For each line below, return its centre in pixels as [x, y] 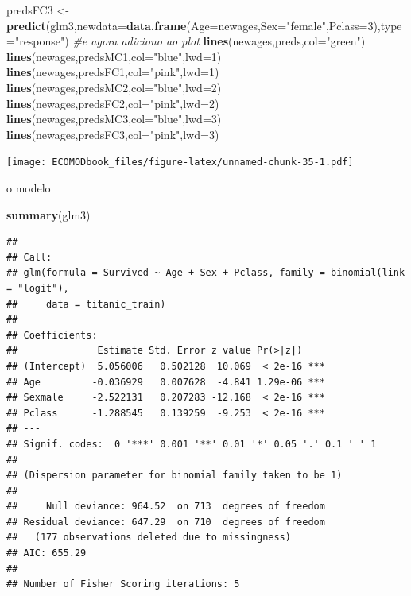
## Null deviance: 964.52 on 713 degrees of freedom [166, 507]
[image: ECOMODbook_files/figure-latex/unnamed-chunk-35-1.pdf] [180, 163]
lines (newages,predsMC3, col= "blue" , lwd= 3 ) [114, 119]
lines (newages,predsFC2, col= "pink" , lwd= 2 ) [113, 103]
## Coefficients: [52, 335]
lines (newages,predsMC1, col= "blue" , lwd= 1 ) [114, 56]
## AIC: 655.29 [47, 553]
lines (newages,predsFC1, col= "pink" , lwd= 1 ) [113, 72]
